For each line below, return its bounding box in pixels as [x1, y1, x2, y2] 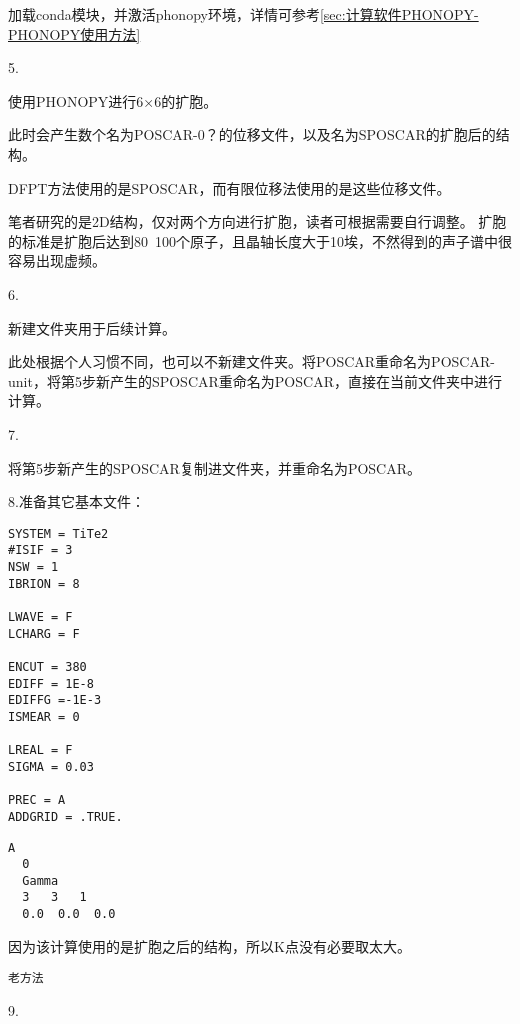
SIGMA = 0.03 [8, 759, 94, 774]
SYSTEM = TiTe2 [8, 526, 109, 541]
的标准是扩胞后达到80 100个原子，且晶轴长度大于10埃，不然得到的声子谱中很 [8, 230, 512, 251]
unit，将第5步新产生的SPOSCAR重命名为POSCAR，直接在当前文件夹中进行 [8, 370, 502, 391]
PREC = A [8, 793, 66, 808]
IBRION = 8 [8, 576, 80, 591]
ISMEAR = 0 [8, 709, 80, 724]
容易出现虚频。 [8, 250, 106, 271]
